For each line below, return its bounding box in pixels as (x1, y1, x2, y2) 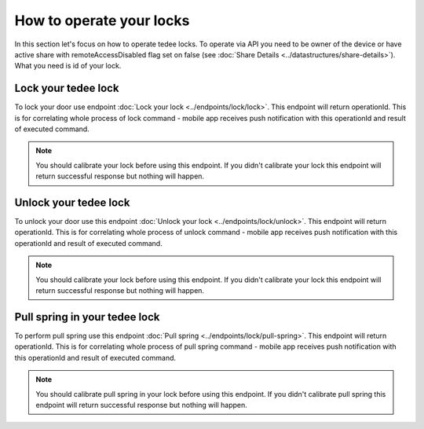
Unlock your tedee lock (14, 196, 130, 209)
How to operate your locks (14, 12, 190, 29)
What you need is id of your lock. (14, 61, 122, 71)
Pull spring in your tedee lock (14, 310, 160, 324)
